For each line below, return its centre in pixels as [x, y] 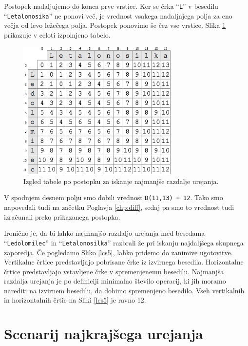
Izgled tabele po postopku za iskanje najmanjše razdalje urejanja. [121, 181]
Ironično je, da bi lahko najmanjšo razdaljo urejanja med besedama [105, 233]
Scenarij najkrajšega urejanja [104, 334]
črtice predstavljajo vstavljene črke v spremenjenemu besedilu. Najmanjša [114, 271]
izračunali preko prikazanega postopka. [62, 216]
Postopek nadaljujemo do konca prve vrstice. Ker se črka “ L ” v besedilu [111, 6]
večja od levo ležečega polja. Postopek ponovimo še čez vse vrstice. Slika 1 [115, 25]
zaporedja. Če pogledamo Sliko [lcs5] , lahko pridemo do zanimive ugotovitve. [118, 252]
